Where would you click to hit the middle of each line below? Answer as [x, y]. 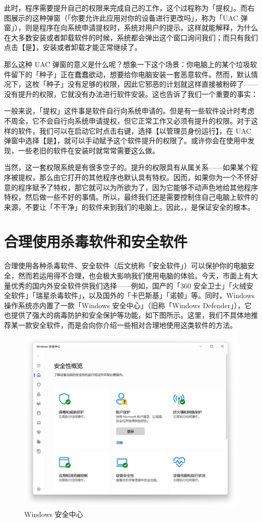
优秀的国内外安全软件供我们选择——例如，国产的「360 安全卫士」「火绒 [128, 285]
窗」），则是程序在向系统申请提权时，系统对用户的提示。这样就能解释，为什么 [131, 27]
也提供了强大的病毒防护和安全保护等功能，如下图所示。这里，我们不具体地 [127, 315]
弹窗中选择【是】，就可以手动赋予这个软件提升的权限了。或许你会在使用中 [126, 140]
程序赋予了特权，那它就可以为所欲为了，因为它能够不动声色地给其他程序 [138, 187]
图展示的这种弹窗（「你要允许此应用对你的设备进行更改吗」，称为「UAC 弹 [126, 17]
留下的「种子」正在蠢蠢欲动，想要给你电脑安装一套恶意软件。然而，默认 [131, 74]
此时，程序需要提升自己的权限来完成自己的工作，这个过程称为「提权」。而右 [129, 8]
